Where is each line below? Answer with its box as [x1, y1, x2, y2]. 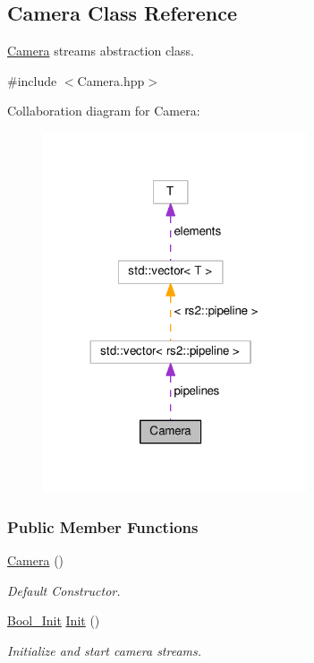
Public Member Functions [7, 515, 199, 538]
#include [7, 71, 57, 90]
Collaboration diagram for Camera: [7, 101, 200, 120]
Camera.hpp [77, 71, 145, 90]
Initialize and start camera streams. [7, 641, 202, 659]
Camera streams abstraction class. [7, 41, 194, 60]
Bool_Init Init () [7, 611, 100, 630]
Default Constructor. [7, 581, 121, 599]
